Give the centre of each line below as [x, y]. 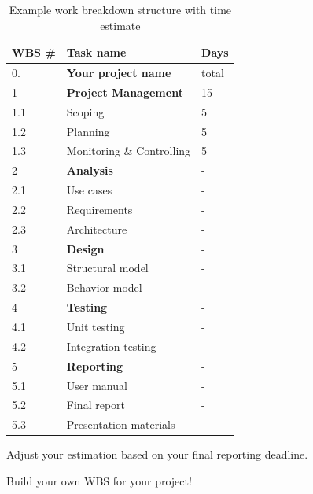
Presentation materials [121, 424]
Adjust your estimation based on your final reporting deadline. [157, 454]
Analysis [90, 170]
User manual [97, 385]
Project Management [125, 92]
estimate [120, 25]
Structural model [107, 268]
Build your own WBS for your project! [99, 480]
